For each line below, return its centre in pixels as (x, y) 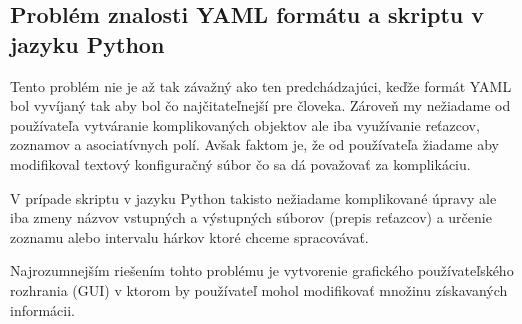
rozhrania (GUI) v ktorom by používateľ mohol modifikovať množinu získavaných (259, 289)
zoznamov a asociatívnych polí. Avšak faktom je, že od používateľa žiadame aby (254, 144)
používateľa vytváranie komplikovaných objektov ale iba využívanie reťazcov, (245, 124)
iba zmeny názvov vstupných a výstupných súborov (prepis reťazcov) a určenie (251, 217)
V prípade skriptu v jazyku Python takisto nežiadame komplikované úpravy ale (253, 197)
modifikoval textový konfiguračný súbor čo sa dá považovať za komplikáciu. (240, 163)
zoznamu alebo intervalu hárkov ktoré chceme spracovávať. (189, 236)
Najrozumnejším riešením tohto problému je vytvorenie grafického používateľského (262, 270)
